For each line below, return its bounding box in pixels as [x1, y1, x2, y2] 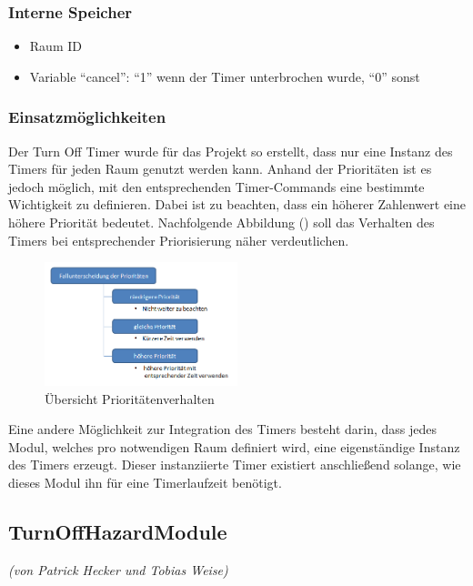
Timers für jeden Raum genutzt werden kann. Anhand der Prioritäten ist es [8, 159, 432, 178]
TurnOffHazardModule [8, 517, 227, 545]
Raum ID [29, 36, 82, 56]
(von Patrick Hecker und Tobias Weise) [8, 560, 228, 579]
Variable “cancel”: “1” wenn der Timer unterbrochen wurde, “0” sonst [29, 66, 420, 86]
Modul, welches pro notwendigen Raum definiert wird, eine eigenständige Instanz [8, 437, 460, 456]
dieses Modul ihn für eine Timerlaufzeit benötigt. [8, 472, 282, 491]
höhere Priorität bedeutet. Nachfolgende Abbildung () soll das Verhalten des [8, 213, 435, 231]
